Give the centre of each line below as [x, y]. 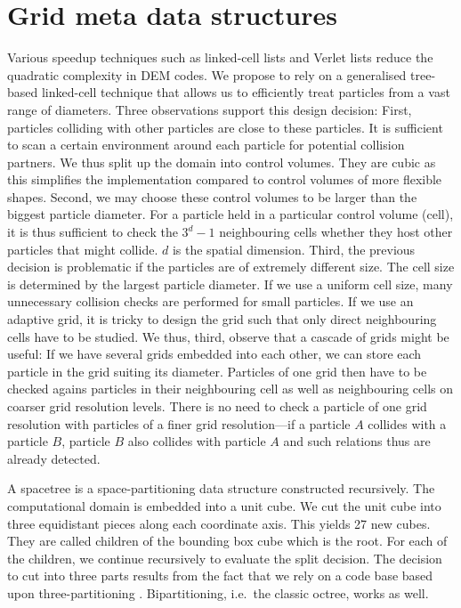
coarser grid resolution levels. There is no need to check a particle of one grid [217, 406]
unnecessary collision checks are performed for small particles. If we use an [210, 301]
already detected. [54, 458]
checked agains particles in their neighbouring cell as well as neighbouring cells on [230, 389]
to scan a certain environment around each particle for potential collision [206, 145]
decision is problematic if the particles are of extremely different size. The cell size [231, 267]
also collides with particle [197, 441]
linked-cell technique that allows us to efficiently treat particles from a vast [246, 92]
